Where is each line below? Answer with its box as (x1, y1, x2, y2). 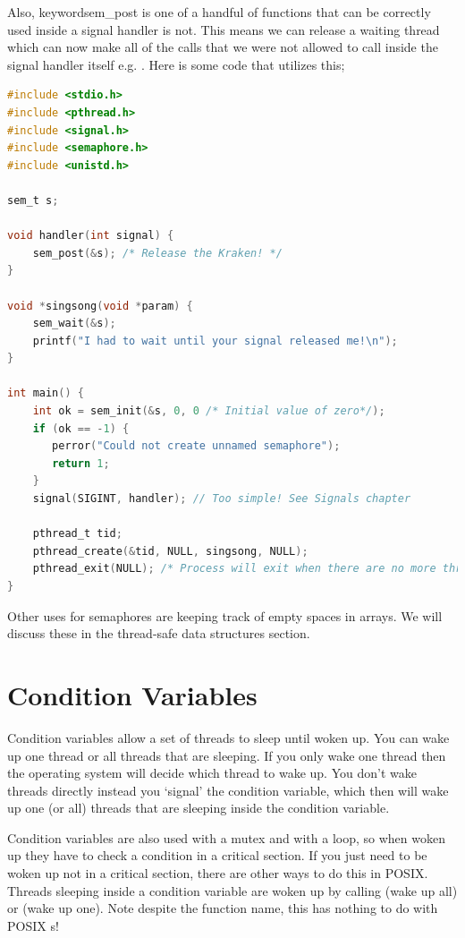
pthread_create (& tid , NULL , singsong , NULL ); (32, 544, 309, 558)
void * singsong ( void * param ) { (7, 299, 193, 312)
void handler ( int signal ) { (7, 229, 174, 243)
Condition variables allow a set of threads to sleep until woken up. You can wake (7, 728, 450, 746)
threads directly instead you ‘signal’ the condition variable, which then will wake (7, 780, 449, 799)
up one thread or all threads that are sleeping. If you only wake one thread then (7, 746, 446, 764)
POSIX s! (7, 916, 59, 934)
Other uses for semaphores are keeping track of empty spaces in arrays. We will (7, 606, 443, 625)
